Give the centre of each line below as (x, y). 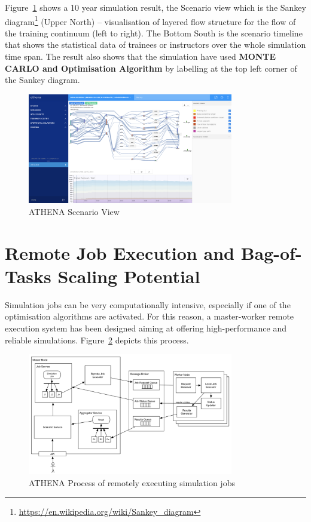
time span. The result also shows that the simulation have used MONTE (141, 56)
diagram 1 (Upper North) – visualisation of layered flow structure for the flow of (150, 20)
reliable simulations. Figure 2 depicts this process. (97, 340)
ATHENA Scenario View (74, 211)
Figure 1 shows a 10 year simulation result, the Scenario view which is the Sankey (155, 7)
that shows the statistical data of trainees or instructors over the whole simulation (155, 44)
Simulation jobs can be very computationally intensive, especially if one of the (148, 304)
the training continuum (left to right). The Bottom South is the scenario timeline (154, 33)
